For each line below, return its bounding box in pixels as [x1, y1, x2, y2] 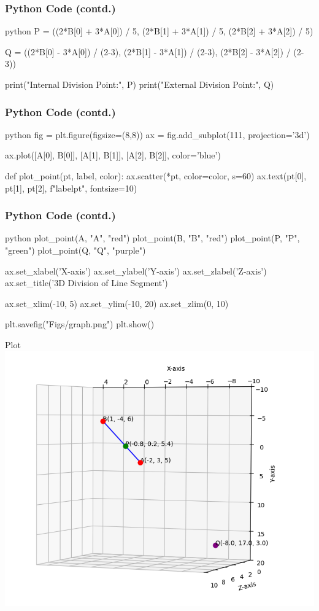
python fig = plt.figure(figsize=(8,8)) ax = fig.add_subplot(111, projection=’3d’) [5, 128, 310, 141]
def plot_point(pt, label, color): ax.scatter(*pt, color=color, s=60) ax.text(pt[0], [5, 169, 307, 182]
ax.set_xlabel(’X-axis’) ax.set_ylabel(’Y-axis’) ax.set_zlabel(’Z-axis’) [5, 264, 267, 277]
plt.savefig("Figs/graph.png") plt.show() [5, 317, 155, 330]
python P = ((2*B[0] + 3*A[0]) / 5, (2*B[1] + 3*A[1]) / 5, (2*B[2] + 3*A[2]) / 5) [5, 25, 313, 37]
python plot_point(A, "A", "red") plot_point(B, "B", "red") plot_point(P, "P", [5, 232, 300, 244]
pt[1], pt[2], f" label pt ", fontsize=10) [5, 181, 137, 194]
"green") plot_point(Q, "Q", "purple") [5, 244, 146, 256]
